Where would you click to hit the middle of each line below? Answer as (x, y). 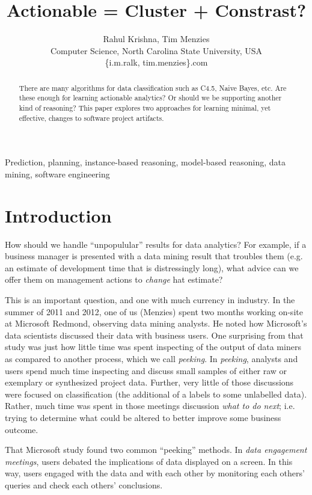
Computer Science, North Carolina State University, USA (156, 50)
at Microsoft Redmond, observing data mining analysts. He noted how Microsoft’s (156, 323)
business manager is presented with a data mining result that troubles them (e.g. (154, 256)
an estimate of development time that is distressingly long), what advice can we (152, 267)
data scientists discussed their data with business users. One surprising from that (154, 335)
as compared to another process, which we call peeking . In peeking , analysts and (151, 358)
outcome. (22, 429)
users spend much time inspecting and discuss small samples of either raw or (146, 370)
